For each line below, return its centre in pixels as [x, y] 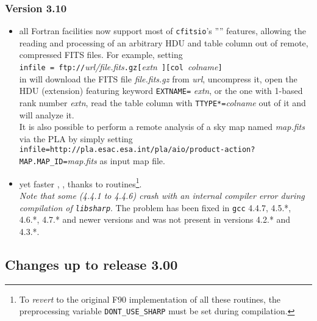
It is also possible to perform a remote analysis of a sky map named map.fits [162, 127]
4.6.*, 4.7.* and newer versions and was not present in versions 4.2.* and [155, 219]
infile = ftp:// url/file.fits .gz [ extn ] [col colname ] [121, 67]
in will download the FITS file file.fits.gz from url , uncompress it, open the [158, 78]
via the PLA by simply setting [76, 138]
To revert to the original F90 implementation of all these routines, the [150, 299]
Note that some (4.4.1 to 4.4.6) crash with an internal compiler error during [162, 195]
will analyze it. [47, 114]
